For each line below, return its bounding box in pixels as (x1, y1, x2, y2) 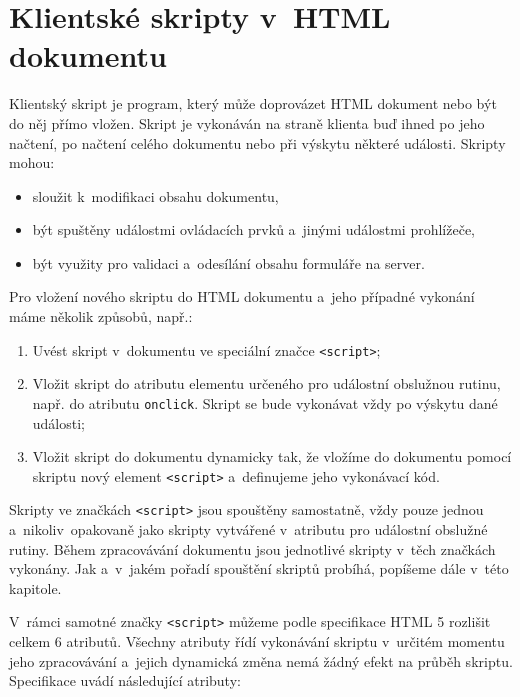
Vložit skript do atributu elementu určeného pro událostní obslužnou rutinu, (32, 373, 501, 394)
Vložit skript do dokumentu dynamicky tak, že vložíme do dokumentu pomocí (32, 446, 512, 467)
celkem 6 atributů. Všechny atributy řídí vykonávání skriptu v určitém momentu (9, 631, 505, 652)
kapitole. (9, 577, 62, 598)
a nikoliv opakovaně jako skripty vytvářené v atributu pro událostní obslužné (9, 519, 488, 540)
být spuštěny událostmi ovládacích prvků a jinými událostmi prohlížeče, (32, 219, 475, 240)
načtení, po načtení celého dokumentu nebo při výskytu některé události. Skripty (9, 132, 506, 153)
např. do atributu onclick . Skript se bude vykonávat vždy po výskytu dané (32, 392, 498, 413)
